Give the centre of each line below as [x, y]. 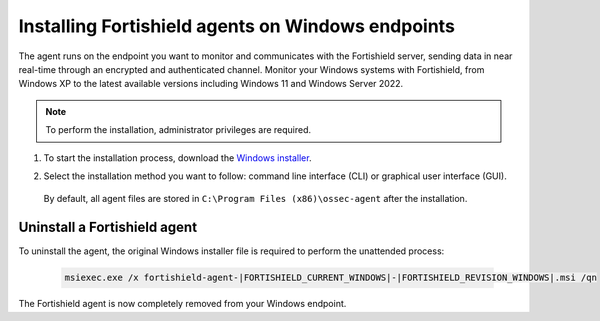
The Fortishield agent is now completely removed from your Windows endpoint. [182, 304]
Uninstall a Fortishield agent [108, 227]
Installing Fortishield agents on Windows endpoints [236, 26]
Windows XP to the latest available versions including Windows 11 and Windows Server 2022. [211, 84]
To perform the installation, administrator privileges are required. [178, 130]
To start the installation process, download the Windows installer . [177, 157]
